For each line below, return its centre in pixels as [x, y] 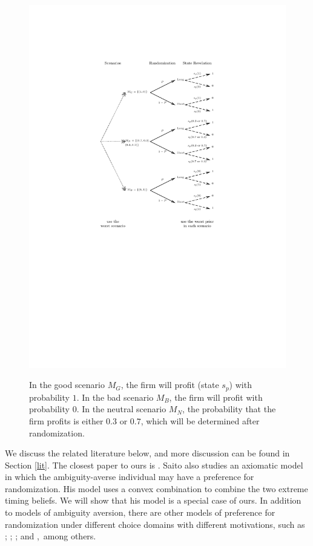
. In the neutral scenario [121, 409]
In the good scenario [67, 385]
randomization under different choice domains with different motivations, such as [155, 524]
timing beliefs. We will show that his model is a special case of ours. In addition [153, 500]
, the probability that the [229, 409]
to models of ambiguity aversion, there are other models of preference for [140, 512]
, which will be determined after [200, 420]
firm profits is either [66, 420]
